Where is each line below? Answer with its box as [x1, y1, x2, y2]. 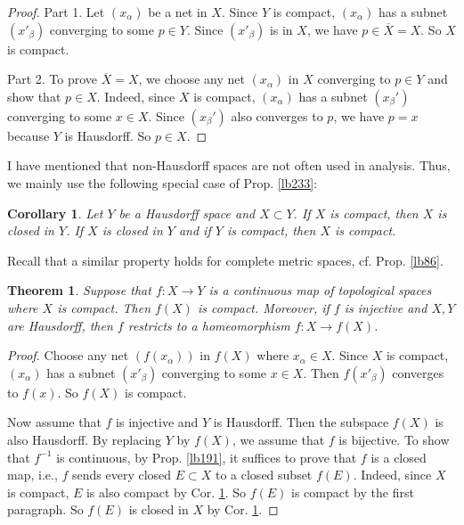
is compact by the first [291, 482, 414, 501]
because [7, 126, 50, 144]
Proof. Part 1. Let [7, 3, 105, 21]
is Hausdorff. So [64, 126, 151, 144]
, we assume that [232, 430, 325, 448]
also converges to [231, 106, 323, 125]
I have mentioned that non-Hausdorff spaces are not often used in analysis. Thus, [7, 156, 451, 175]
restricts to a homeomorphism [127, 316, 290, 334]
